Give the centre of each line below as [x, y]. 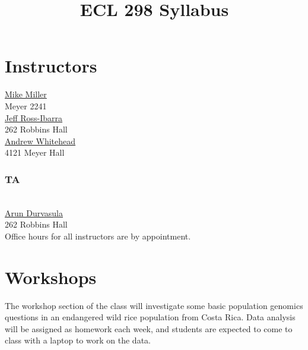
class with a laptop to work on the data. [78, 340]
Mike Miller [26, 94]
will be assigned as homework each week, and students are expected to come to [149, 328]
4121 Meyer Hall [35, 152]
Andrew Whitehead [40, 141]
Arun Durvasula [34, 212]
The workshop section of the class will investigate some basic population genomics [154, 305]
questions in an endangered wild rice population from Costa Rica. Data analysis [150, 317]
